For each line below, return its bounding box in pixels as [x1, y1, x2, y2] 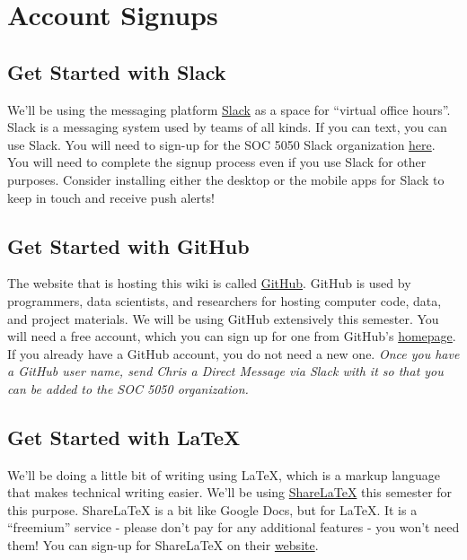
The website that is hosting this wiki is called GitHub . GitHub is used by [7, 274, 411, 293]
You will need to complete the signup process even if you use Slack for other [7, 153, 427, 171]
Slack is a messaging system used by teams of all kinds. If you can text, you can [7, 118, 447, 136]
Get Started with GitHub [7, 232, 250, 259]
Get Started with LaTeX [7, 423, 241, 451]
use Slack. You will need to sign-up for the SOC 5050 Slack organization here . [7, 135, 436, 153]
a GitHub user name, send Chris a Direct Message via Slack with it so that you [7, 362, 444, 381]
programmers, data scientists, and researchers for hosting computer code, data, [7, 291, 442, 310]
